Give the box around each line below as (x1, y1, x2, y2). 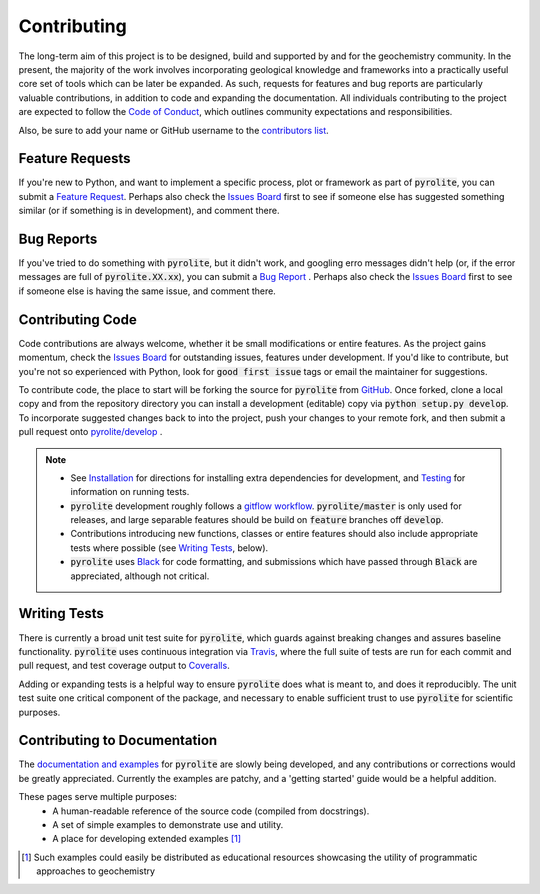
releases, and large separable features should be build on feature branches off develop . (70, 514, 444, 526)
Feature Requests (18, 150, 131, 167)
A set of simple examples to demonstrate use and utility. (52, 818, 284, 830)
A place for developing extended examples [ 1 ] (52, 833, 242, 845)
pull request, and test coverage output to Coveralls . (18, 660, 230, 672)
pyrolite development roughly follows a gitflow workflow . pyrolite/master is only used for (70, 500, 462, 512)
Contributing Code (18, 311, 137, 328)
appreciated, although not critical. (70, 570, 210, 582)
